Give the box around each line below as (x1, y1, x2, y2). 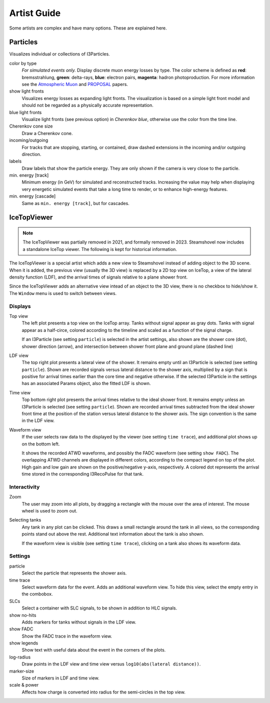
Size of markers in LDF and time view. (21, 675, 99, 681)
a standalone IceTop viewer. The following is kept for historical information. (22, 246, 177, 252)
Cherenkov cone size (9, 123, 53, 129)
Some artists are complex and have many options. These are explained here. (9, 25, 167, 31)
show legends (9, 640, 38, 646)
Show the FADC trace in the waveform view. (21, 633, 112, 639)
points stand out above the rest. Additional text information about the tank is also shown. (21, 531, 204, 537)
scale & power (9, 682, 39, 688)
